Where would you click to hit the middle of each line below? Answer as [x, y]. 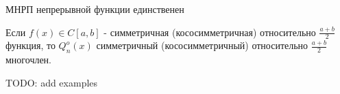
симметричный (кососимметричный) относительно [202, 45]
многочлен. [29, 60]
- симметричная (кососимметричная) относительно [210, 32]
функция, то [31, 45]
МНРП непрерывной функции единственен [95, 9]
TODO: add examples [52, 82]
